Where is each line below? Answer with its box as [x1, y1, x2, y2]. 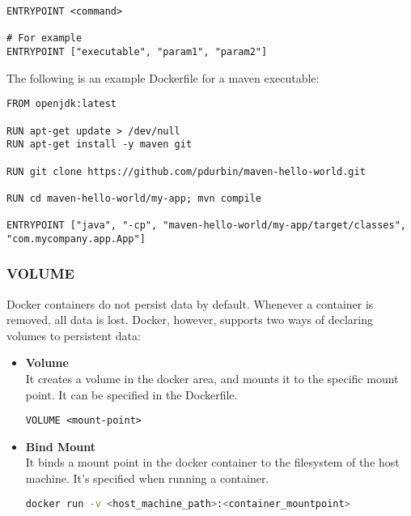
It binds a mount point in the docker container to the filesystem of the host [25, 454, 400, 471]
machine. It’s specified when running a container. [25, 470, 269, 487]
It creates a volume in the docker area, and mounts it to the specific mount [25, 370, 399, 387]
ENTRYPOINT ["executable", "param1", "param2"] [6, 45, 268, 58]
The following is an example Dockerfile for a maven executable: [6, 69, 320, 86]
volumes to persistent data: [6, 326, 141, 343]
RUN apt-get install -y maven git [6, 139, 193, 151]
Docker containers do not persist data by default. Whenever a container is [6, 295, 374, 312]
